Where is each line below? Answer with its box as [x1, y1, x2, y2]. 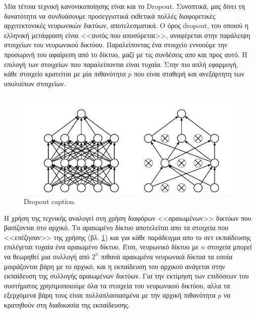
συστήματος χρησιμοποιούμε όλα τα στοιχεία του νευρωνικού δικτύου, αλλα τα [4, 280, 230, 290]
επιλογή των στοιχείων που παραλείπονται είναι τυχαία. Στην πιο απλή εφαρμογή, [4, 59, 239, 69]
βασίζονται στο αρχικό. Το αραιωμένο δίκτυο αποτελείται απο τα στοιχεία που [4, 222, 228, 233]
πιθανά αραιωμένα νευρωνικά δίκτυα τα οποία [101, 251, 233, 261]
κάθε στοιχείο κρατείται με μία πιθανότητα [4, 69, 126, 79]
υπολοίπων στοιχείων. [4, 78, 66, 88]
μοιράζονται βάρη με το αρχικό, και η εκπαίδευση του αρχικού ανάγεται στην [4, 261, 225, 271]
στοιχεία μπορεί [207, 242, 252, 252]
